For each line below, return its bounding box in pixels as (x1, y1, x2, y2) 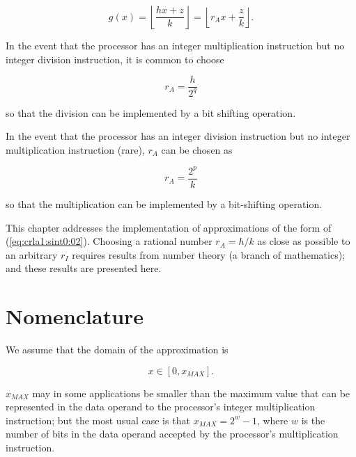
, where (256, 412, 288, 427)
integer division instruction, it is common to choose (6, 51, 224, 66)
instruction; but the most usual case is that (6, 412, 190, 427)
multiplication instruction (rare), (6, 142, 145, 157)
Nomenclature (6, 302, 144, 330)
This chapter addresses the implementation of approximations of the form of (6, 220, 332, 234)
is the (301, 412, 325, 427)
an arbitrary (6, 247, 58, 262)
